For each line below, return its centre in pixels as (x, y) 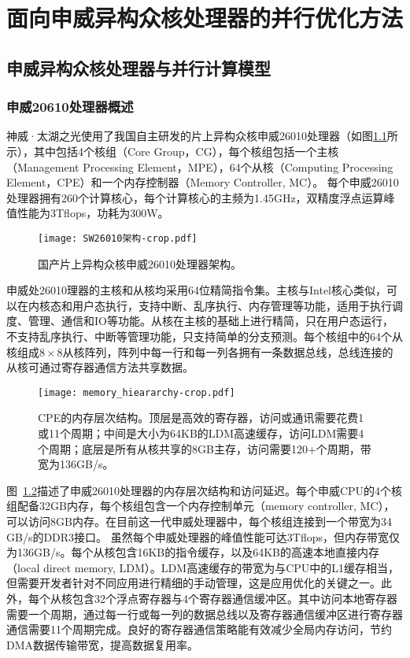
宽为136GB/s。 (76, 464)
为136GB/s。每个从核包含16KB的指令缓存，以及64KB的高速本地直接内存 (193, 552)
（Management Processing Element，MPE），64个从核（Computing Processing (200, 166)
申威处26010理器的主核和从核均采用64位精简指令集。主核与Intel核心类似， (196, 290)
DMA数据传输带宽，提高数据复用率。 (103, 644)
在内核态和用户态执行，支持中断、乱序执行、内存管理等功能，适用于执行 (204, 305)
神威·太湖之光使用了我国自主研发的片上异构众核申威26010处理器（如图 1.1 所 (202, 136)
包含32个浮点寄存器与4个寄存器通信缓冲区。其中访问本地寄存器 (235, 598)
